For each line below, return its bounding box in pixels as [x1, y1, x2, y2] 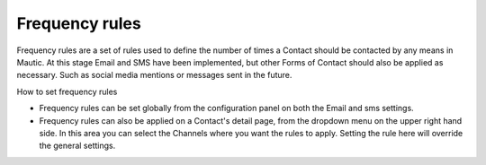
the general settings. [39, 140, 116, 152]
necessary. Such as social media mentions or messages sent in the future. [16, 70, 292, 81]
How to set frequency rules [16, 86, 118, 97]
